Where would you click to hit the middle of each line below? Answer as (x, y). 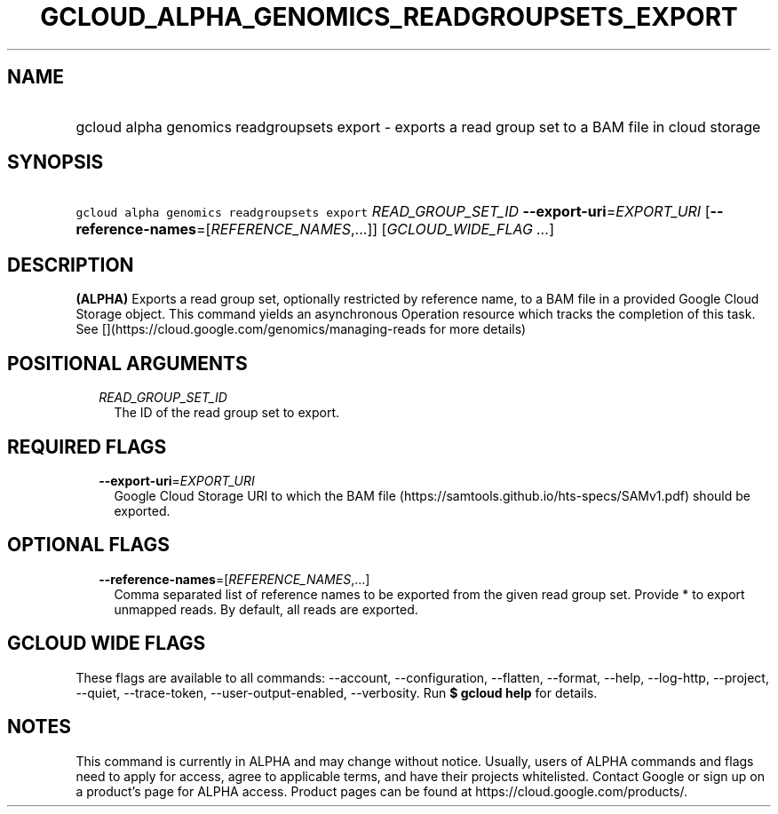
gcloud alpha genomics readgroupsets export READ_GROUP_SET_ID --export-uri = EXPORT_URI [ (393, 212)
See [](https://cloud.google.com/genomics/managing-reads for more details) (301, 329)
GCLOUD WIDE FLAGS (107, 644)
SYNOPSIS (56, 162)
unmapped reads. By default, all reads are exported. (266, 609)
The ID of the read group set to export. (226, 413)
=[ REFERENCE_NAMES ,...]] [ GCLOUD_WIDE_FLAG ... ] (376, 229)
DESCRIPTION (71, 265)
